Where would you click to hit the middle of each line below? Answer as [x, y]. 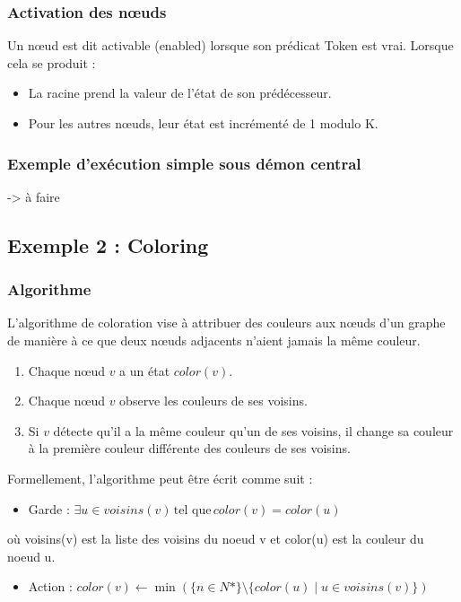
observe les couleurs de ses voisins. [213, 401]
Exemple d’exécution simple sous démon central [184, 163]
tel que [192, 510]
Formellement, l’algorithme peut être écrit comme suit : [160, 478]
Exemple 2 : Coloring [108, 244]
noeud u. [31, 556]
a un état [145, 370]
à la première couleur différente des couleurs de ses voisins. [189, 448]
